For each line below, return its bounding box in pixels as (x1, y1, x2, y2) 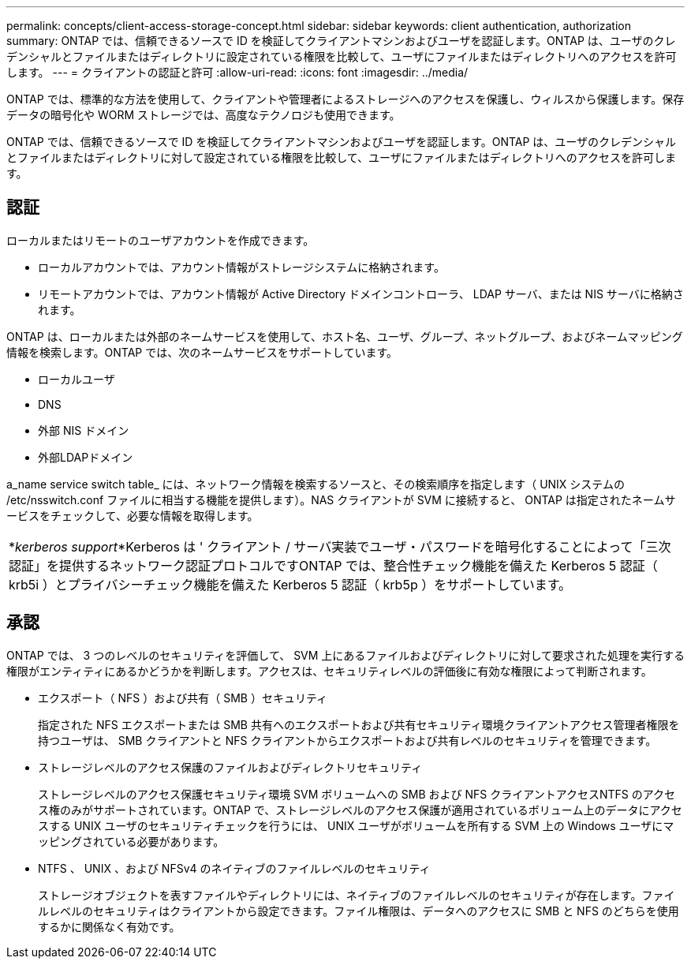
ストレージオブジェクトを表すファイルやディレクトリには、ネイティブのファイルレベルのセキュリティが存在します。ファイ (38, 888, 675, 902)
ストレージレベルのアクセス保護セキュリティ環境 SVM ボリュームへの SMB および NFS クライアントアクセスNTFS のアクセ (38, 787, 676, 801)
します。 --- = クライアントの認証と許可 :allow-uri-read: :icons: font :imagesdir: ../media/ (6, 65, 469, 79)
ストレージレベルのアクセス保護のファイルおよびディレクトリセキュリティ (38, 760, 423, 774)
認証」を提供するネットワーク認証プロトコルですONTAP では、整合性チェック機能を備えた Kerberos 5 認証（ (9, 557, 658, 574)
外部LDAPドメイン (38, 450, 133, 464)
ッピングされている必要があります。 (38, 834, 225, 848)
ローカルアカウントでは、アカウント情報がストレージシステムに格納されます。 (38, 260, 445, 274)
